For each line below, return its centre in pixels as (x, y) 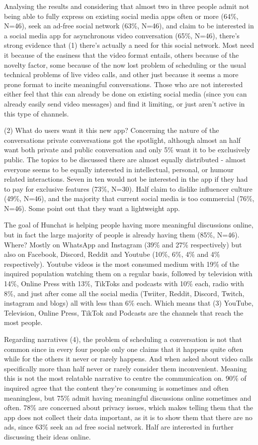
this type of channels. (37, 113)
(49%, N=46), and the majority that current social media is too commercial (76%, (129, 198)
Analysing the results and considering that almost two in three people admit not (127, 6)
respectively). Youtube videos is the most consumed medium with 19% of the (122, 264)
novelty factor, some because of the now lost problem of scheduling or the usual (125, 64)
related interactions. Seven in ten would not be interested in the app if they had (126, 179)
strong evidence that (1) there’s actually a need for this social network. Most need (129, 45)
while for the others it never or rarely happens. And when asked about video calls (129, 359)
